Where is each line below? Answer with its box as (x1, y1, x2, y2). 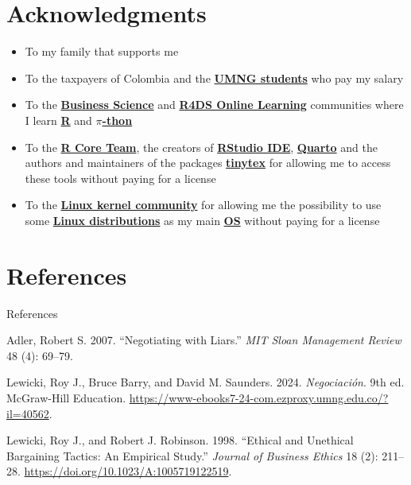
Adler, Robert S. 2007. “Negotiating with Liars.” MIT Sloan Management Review (6, 332, 401, 348)
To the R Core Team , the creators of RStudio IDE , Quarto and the (25, 138, 378, 155)
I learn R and (25, 111, 92, 128)
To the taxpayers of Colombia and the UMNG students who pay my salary (25, 69, 404, 86)
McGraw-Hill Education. (6, 389, 126, 405)
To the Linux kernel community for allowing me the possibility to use (25, 196, 382, 213)
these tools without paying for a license (25, 169, 216, 186)
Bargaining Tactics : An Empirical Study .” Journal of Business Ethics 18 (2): (6, 447, 378, 464)
